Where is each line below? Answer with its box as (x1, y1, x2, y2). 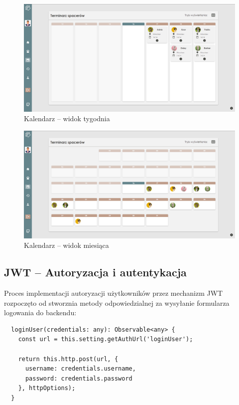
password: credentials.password (25, 375, 132, 382)
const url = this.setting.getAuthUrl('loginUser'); (18, 336, 193, 343)
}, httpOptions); (18, 385, 76, 392)
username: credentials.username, (25, 365, 136, 373)
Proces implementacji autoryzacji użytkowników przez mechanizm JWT (4, 288, 223, 298)
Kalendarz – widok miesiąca (24, 240, 109, 250)
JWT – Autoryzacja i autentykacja (4, 264, 187, 280)
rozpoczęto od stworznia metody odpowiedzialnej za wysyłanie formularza (4, 297, 230, 308)
